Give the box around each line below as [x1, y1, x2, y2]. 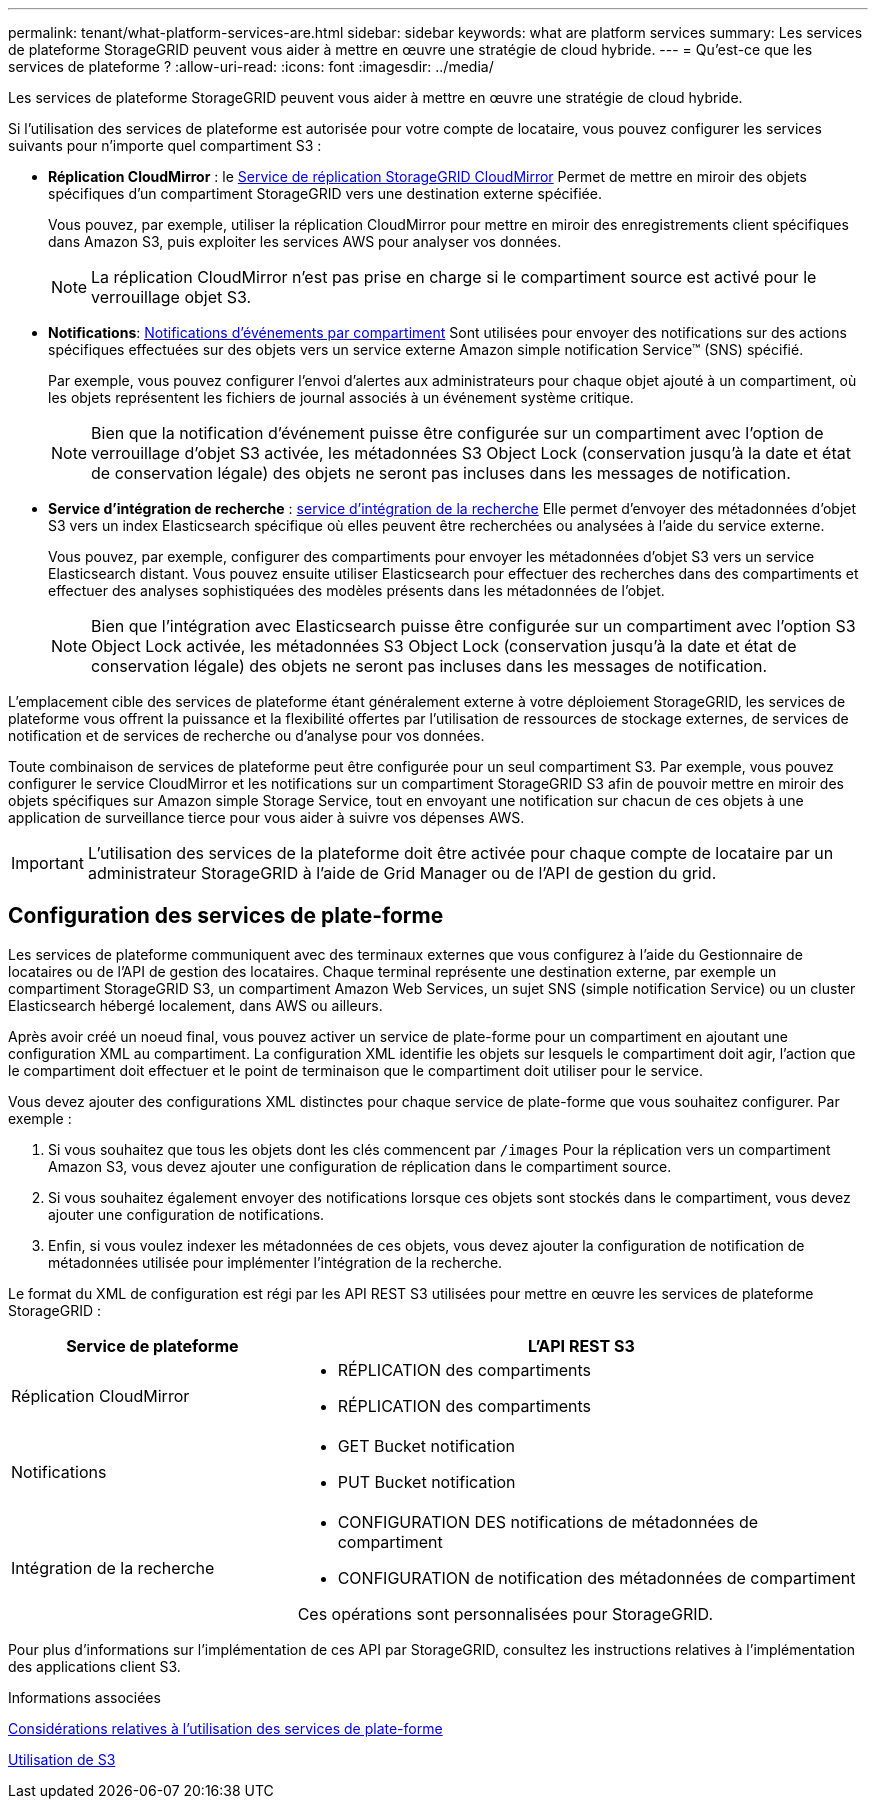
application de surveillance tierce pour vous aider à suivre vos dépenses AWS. [8, 809, 525, 826]
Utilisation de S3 [8, 1750, 116, 1768]
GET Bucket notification [337, 1435, 515, 1456]
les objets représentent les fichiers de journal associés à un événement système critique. [48, 389, 634, 406]
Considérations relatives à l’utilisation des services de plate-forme [8, 1719, 443, 1737]
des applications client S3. [8, 1657, 181, 1675]
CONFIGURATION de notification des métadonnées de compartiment [337, 1567, 856, 1588]
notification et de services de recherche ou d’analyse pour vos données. [8, 727, 485, 744]
